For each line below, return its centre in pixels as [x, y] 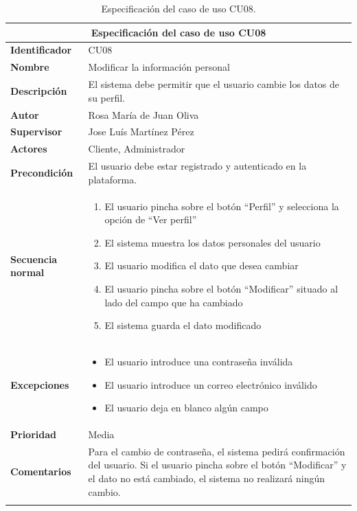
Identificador [41, 50]
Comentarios [41, 472]
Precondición [42, 172]
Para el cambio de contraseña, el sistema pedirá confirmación [217, 451]
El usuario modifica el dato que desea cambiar [201, 265]
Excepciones [40, 384]
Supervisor [36, 132]
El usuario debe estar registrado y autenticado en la [197, 166]
